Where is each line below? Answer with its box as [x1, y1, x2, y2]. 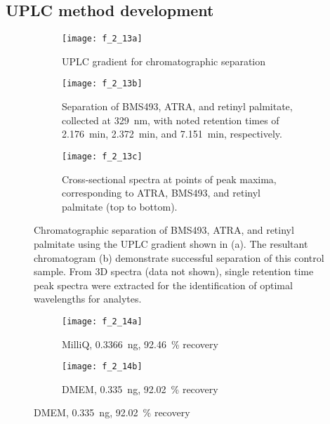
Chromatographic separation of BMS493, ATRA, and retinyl [34, 223, 294, 237]
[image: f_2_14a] [62, 316, 143, 326]
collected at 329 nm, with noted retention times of [62, 112, 279, 127]
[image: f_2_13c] [62, 151, 143, 161]
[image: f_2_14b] [62, 362, 143, 372]
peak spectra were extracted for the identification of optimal [34, 277, 293, 292]
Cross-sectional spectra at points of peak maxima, [62, 171, 277, 186]
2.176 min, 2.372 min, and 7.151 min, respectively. [62, 126, 282, 141]
